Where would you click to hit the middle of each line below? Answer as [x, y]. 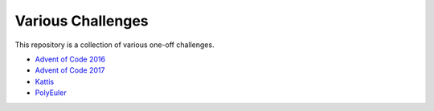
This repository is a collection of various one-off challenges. [115, 45]
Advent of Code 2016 [70, 59]
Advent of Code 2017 [70, 70]
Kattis [45, 81]
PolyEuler [51, 93]
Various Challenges [82, 21]
